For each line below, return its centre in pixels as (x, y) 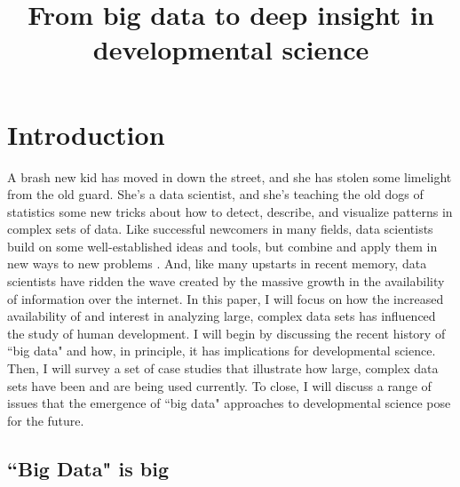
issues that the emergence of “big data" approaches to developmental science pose (229, 403)
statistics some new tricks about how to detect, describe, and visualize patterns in (230, 211)
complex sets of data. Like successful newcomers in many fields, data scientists (220, 229)
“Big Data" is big (88, 468)
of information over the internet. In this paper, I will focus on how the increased (226, 298)
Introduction (86, 134)
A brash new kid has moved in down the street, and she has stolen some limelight (230, 176)
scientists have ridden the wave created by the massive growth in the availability (226, 281)
